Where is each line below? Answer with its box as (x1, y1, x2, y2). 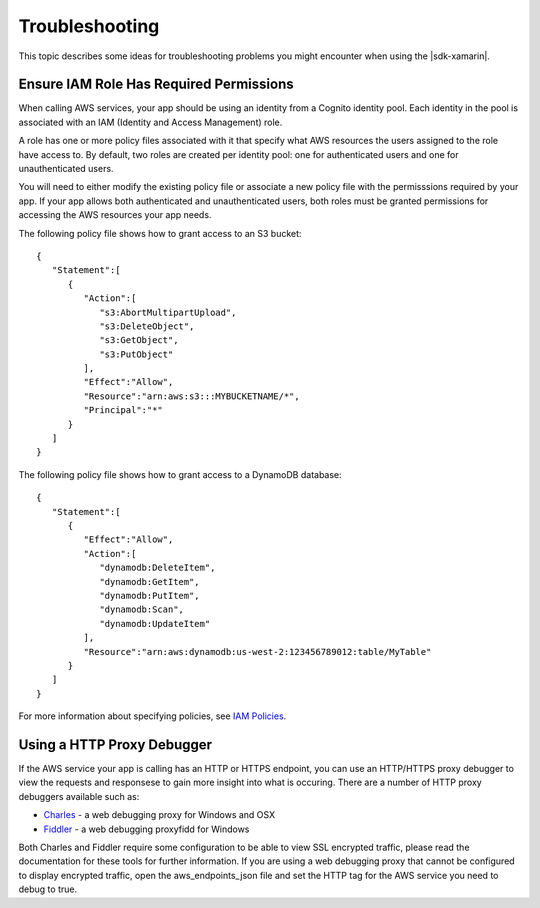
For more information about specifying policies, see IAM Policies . (18, 710, 287, 722)
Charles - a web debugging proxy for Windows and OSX (43, 809, 275, 821)
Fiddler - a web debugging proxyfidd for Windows (43, 823, 250, 835)
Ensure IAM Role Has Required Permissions (18, 76, 294, 93)
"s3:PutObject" (99, 348, 174, 360)
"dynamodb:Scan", (99, 604, 185, 615)
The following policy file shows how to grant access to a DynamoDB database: (18, 468, 342, 480)
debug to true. (18, 883, 78, 895)
